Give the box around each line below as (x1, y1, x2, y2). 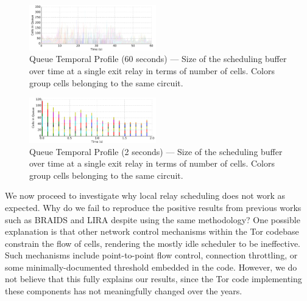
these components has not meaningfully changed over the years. (5, 285, 242, 297)
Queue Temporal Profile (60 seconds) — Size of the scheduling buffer (29, 52, 287, 65)
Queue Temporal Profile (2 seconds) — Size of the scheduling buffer (29, 145, 283, 157)
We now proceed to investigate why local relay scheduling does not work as (5, 189, 286, 202)
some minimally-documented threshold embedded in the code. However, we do (5, 260, 297, 273)
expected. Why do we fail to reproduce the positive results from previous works (5, 201, 302, 213)
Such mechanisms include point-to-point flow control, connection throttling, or (5, 249, 298, 261)
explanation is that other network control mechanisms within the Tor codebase (5, 225, 299, 238)
